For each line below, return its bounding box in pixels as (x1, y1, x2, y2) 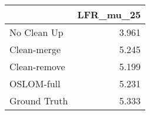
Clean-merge (9, 42, 61, 56)
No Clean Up (9, 25, 64, 39)
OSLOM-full (9, 77, 61, 90)
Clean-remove (9, 60, 65, 73)
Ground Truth (9, 94, 68, 107)
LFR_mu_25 (77, 8, 141, 21)
